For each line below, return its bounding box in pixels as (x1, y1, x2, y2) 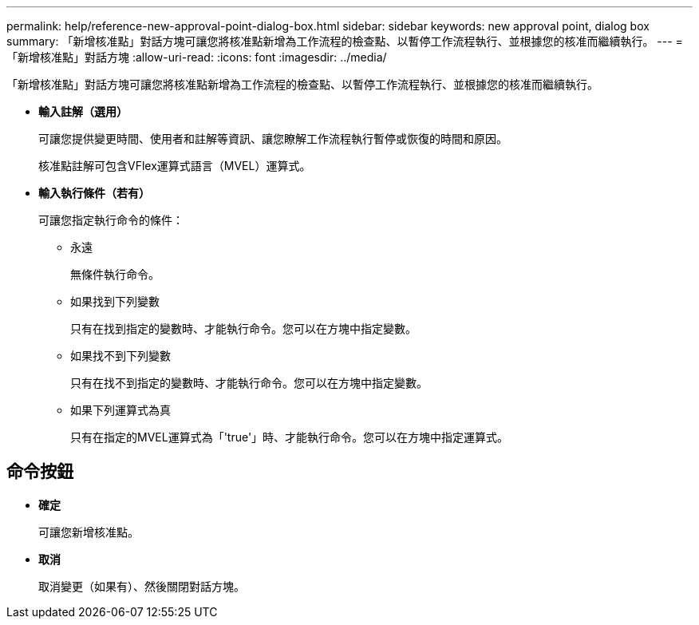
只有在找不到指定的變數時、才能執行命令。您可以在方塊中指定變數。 (70, 376, 428, 390)
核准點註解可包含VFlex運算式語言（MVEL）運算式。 (38, 159, 311, 172)
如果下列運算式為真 (70, 403, 171, 417)
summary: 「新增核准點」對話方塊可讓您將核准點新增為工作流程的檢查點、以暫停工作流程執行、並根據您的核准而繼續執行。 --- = (6, 34, 683, 48)
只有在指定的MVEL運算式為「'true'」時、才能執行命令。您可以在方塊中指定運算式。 (70, 430, 509, 444)
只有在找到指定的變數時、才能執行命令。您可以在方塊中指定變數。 (70, 322, 417, 335)
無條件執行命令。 (70, 267, 160, 281)
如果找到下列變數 (70, 295, 160, 308)
